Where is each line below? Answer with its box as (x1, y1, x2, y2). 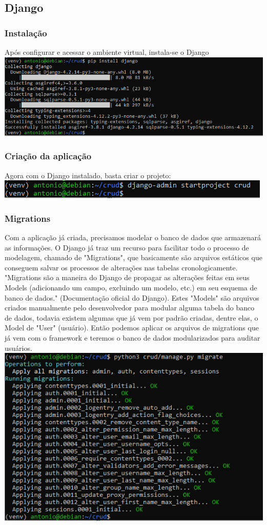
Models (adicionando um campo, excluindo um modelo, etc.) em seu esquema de (5, 282, 257, 293)
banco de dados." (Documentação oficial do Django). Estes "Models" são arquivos (5, 292, 259, 303)
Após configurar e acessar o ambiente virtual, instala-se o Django (5, 47, 209, 57)
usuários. (5, 342, 32, 353)
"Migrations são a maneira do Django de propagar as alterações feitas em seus (5, 272, 250, 283)
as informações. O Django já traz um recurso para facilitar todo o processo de (5, 242, 249, 253)
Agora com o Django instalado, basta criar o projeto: (5, 170, 171, 180)
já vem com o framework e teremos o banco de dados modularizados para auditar (5, 332, 260, 343)
